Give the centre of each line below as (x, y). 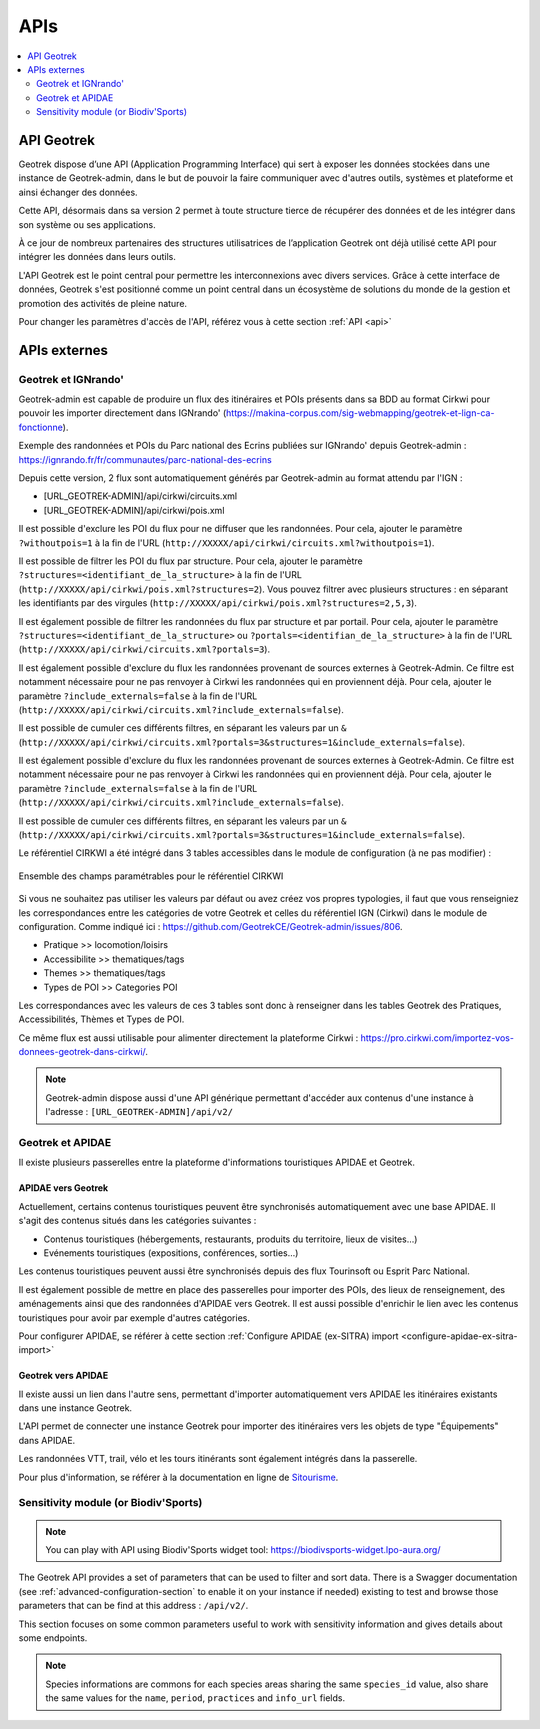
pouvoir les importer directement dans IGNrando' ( (122, 413)
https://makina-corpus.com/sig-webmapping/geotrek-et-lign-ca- (360, 413)
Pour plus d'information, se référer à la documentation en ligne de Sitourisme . (178, 1477)
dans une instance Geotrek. (75, 1408)
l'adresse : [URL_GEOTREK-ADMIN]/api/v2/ (139, 1112)
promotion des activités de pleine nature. (103, 303)
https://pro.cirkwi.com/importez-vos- (437, 1037)
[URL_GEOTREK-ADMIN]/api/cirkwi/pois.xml (134, 510)
